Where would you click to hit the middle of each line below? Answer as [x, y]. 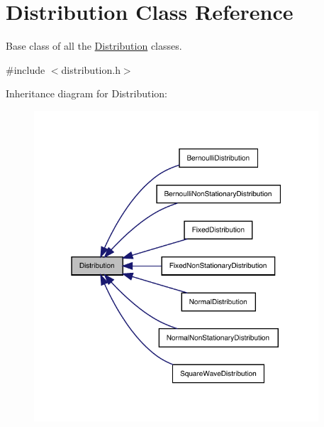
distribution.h [91, 69]
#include [26, 69]
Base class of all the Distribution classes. [94, 46]
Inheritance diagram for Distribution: [86, 93]
